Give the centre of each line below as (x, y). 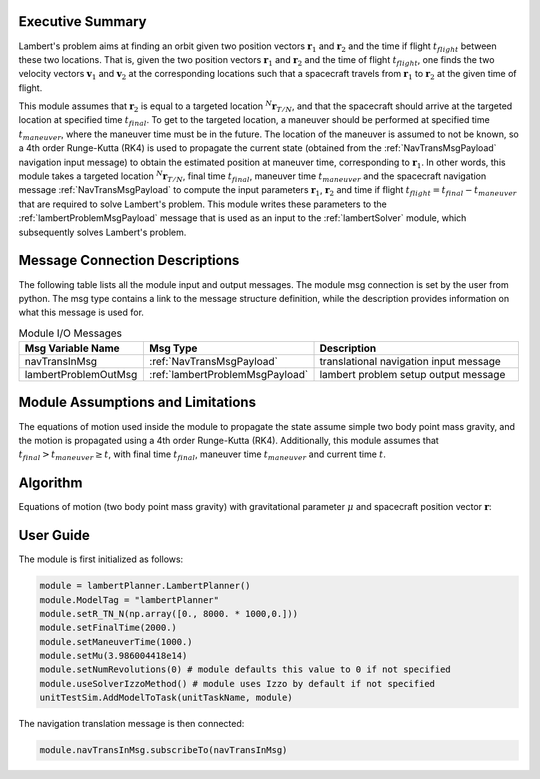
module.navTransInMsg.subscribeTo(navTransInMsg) (163, 750)
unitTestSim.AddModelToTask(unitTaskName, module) (166, 698)
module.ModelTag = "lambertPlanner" (129, 599)
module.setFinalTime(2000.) (108, 628)
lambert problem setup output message (412, 375)
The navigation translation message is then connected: (131, 724)
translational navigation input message (410, 362)
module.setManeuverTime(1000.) (116, 641)
